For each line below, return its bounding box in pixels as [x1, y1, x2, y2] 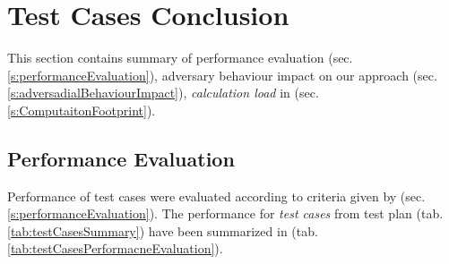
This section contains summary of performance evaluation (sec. [7, 48, 353, 67]
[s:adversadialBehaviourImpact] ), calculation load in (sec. [7, 83, 319, 102]
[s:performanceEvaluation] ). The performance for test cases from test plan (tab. [7, 204, 444, 223]
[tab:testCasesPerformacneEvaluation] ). [7, 239, 223, 258]
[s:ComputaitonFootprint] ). [7, 100, 156, 119]
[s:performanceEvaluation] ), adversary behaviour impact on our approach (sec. [7, 65, 437, 84]
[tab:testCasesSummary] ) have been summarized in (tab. [7, 221, 318, 240]
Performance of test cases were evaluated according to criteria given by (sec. [7, 186, 426, 205]
